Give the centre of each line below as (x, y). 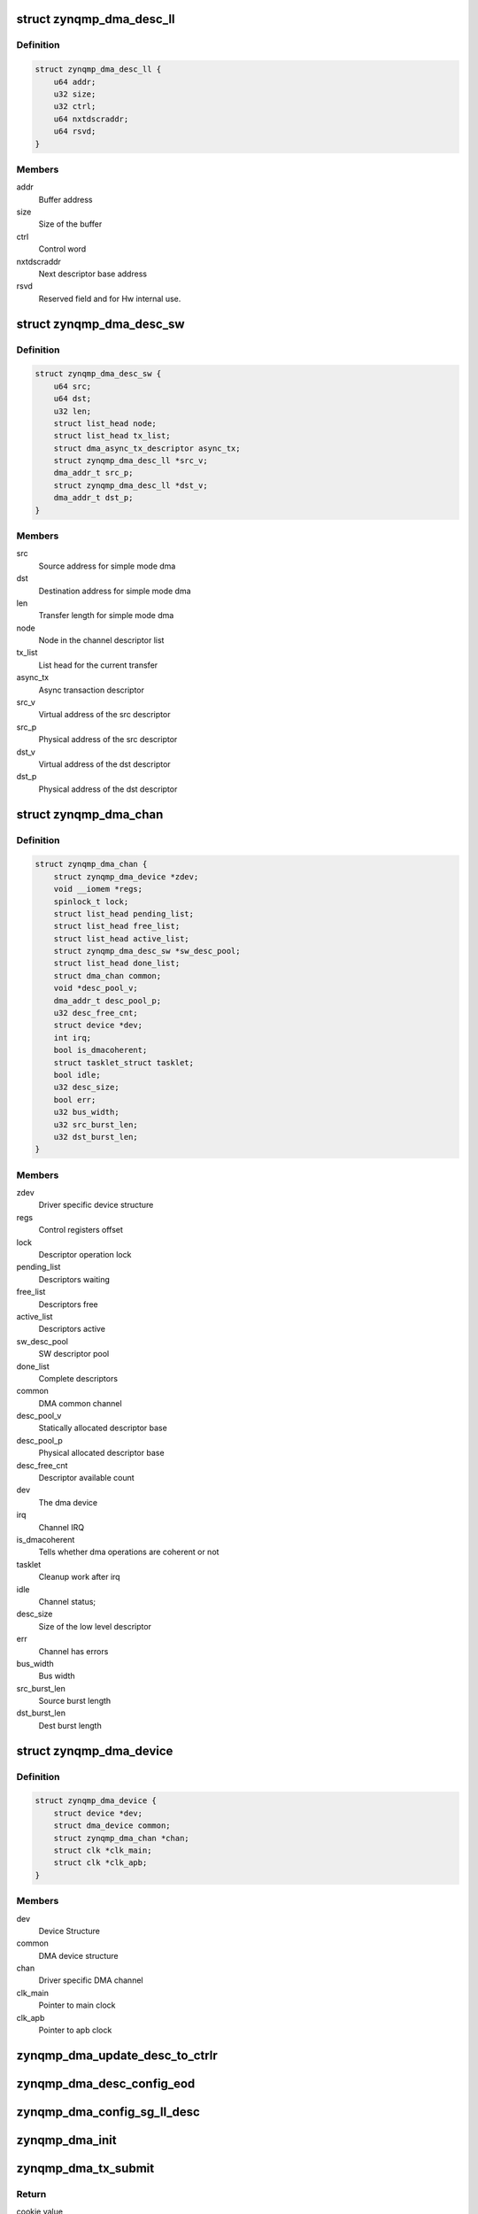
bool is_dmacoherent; (100, 1050)
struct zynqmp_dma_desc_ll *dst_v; (131, 485)
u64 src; (73, 386)
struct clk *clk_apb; (100, 1863)
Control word (62, 249)
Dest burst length (70, 1725)
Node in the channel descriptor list (101, 640)
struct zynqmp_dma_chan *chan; (121, 1838)
